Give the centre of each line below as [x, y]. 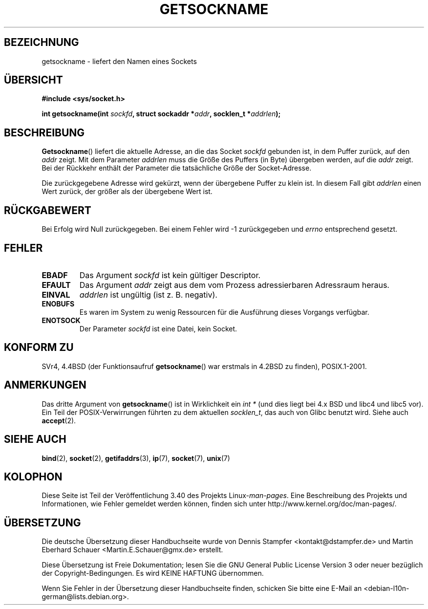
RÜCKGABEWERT [48, 210]
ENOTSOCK [61, 320]
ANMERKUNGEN [45, 385]
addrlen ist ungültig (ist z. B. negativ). [148, 294]
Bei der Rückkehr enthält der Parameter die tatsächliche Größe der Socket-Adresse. [177, 168]
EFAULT [56, 285]
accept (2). [59, 420]
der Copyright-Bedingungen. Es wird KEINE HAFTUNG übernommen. [153, 573]
